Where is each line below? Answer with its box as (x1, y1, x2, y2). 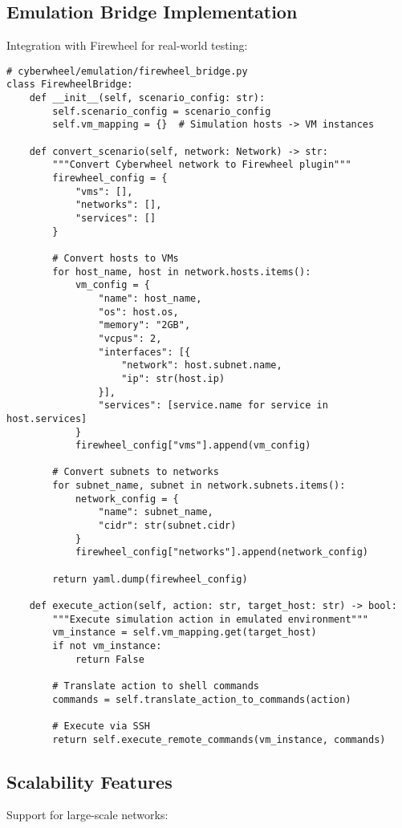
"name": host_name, (98, 292, 202, 304)
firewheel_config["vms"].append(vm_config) (75, 440, 311, 452)
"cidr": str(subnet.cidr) (98, 520, 237, 532)
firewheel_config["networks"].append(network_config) (75, 546, 369, 558)
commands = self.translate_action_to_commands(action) (52, 693, 351, 705)
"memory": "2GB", (98, 319, 191, 331)
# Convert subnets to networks (52, 466, 219, 478)
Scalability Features (6, 769, 173, 793)
